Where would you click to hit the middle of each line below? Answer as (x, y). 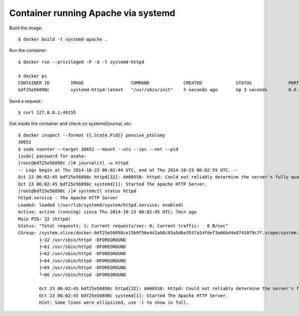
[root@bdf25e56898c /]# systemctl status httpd (77, 191)
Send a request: (25, 101)
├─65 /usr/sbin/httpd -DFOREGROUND (82, 268)
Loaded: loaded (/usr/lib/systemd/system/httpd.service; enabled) (101, 205)
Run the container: (28, 50)
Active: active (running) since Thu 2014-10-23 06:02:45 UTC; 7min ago (107, 212)
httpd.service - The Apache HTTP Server (68, 198)
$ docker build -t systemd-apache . (63, 39)
